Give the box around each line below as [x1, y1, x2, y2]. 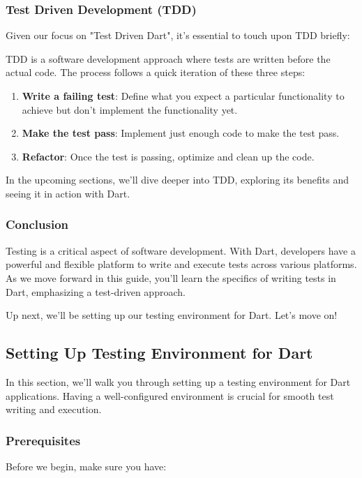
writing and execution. [6, 402, 102, 417]
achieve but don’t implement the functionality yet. [22, 102, 238, 117]
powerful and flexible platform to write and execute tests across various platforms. [6, 257, 357, 271]
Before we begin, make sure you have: [6, 458, 167, 473]
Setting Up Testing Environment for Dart [6, 342, 313, 364]
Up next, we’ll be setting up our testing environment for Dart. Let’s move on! [6, 308, 338, 322]
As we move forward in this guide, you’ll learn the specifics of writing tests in [6, 270, 336, 285]
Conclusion [6, 216, 68, 233]
